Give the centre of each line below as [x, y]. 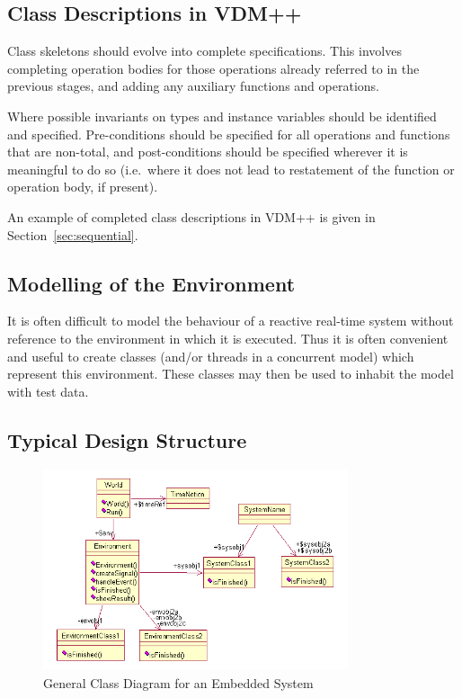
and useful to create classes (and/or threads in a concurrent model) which [211, 356]
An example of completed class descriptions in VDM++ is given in [191, 216]
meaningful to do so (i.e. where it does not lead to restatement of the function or [231, 169]
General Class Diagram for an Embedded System [178, 683]
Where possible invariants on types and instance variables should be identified [222, 116]
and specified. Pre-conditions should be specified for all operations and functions [229, 134]
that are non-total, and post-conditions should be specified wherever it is [208, 152]
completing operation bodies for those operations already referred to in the [213, 68]
